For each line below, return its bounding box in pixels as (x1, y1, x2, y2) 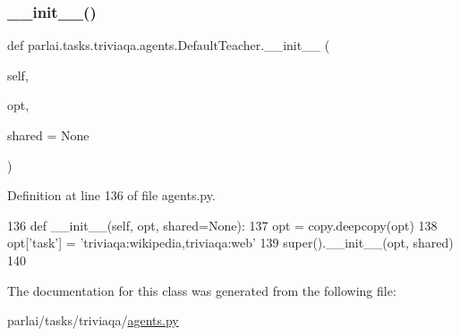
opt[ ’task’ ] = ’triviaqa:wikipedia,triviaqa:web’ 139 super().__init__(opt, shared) (7, 233, 454, 252)
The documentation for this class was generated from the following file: (7, 281, 396, 299)
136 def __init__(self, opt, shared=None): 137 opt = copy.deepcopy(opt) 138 (7, 215, 438, 234)
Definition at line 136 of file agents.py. (7, 186, 216, 205)
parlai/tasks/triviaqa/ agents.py (7, 311, 179, 330)
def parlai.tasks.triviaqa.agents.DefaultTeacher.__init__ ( (7, 36, 330, 55)
